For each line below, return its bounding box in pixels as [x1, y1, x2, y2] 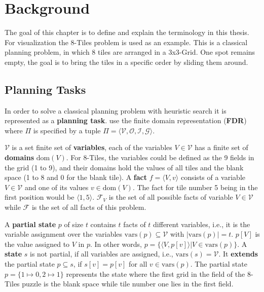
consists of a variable [180, 172, 245, 182]
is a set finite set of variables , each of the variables [12, 142, 172, 153]
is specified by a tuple [33, 125, 101, 135]
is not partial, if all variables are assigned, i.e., [29, 248, 173, 259]
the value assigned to [5, 238, 70, 249]
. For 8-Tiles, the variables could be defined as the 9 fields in [66, 152, 254, 163]
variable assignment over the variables [5, 229, 123, 239]
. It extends [218, 248, 258, 259]
